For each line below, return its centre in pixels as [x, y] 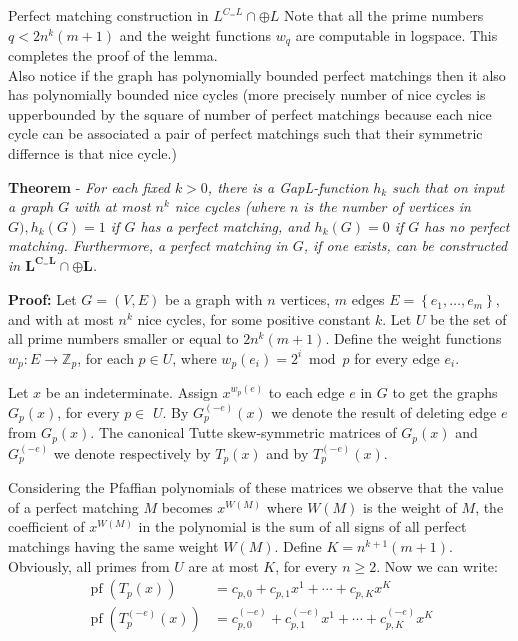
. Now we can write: [437, 565]
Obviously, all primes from [89, 565]
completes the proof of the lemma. [113, 55]
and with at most [61, 318]
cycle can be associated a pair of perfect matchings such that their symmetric [245, 133]
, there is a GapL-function [288, 186]
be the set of [468, 318]
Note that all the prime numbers [383, 15]
